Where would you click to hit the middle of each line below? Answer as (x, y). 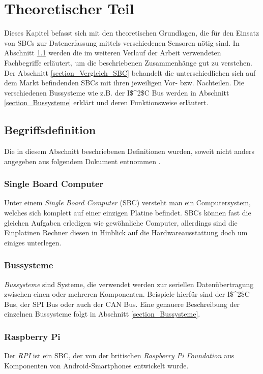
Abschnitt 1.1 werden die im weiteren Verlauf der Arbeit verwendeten (113, 53)
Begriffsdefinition (50, 130)
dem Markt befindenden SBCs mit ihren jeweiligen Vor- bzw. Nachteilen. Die (124, 83)
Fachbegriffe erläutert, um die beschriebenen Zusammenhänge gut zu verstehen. (128, 62)
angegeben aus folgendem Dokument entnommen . (82, 161)
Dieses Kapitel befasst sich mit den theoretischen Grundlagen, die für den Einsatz (132, 33)
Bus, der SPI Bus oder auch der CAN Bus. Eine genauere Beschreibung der (122, 304)
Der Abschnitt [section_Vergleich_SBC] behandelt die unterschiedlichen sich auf (130, 72)
